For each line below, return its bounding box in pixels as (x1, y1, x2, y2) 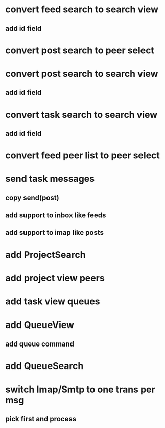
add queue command (5, 339, 75, 348)
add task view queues (5, 296, 101, 308)
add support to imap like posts (5, 228, 104, 237)
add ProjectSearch (5, 249, 86, 260)
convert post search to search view (5, 68, 158, 79)
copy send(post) (5, 193, 60, 202)
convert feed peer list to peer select (5, 150, 160, 161)
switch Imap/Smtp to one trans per (5, 383, 155, 395)
